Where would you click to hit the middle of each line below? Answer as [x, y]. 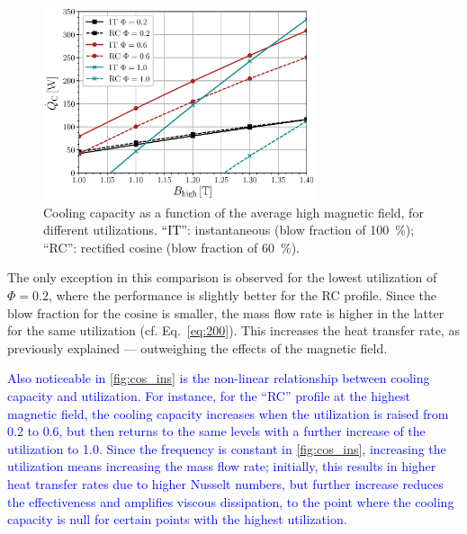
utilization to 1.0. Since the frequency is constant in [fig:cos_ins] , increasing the [227, 448]
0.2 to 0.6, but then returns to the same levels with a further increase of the [216, 431]
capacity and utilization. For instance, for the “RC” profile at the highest [209, 396]
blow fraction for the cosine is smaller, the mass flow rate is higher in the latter [226, 312]
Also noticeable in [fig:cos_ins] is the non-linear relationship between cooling [219, 378]
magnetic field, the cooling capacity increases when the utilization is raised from [228, 413]
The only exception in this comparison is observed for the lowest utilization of [222, 277]
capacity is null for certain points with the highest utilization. [177, 519]
